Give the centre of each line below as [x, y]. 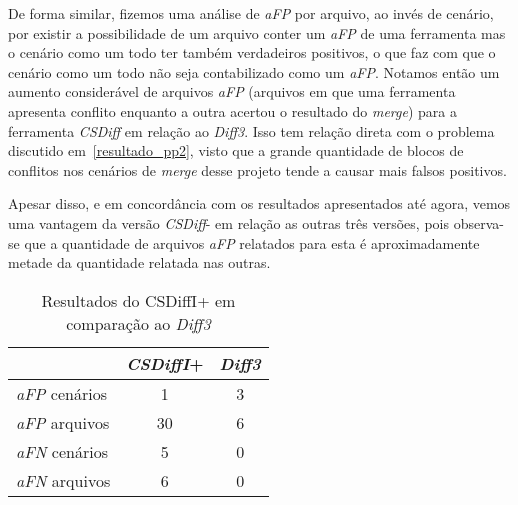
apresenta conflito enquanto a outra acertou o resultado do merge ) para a [232, 110]
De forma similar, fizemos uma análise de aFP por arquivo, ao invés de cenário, [251, 13]
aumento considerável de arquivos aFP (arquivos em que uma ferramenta [232, 91]
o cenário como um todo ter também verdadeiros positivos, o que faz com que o [252, 52]
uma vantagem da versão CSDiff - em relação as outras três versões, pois [228, 222]
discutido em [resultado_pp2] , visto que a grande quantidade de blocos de [236, 150]
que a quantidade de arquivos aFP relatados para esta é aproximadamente [252, 242]
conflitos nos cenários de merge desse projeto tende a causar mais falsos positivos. [257, 169]
